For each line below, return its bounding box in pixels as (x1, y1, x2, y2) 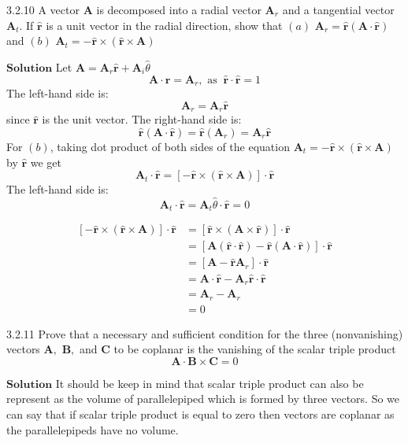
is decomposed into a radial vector (96, 2, 261, 17)
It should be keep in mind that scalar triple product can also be (55, 375, 364, 391)
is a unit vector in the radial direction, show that (46, 17, 283, 33)
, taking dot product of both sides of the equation (50, 138, 290, 154)
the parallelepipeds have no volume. (6, 421, 179, 437)
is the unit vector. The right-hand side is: (42, 111, 242, 127)
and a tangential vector (282, 2, 395, 17)
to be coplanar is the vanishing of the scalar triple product (113, 341, 396, 357)
